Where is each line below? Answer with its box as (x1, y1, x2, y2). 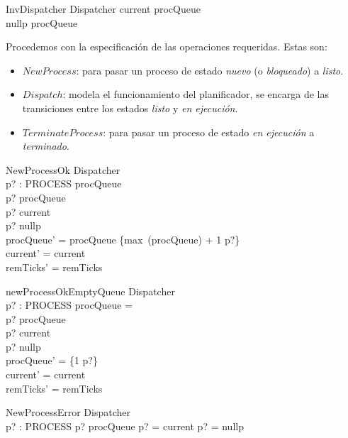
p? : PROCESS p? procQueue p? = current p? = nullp (6, 418, 244, 433)
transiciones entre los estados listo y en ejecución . (22, 100, 238, 115)
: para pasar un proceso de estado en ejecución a (103, 124, 315, 139)
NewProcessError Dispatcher (6, 405, 131, 420)
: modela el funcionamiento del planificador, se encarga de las (62, 87, 329, 102)
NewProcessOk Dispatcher (6, 162, 120, 177)
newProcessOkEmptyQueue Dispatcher (6, 283, 175, 298)
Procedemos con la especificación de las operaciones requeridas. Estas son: (6, 39, 327, 54)
